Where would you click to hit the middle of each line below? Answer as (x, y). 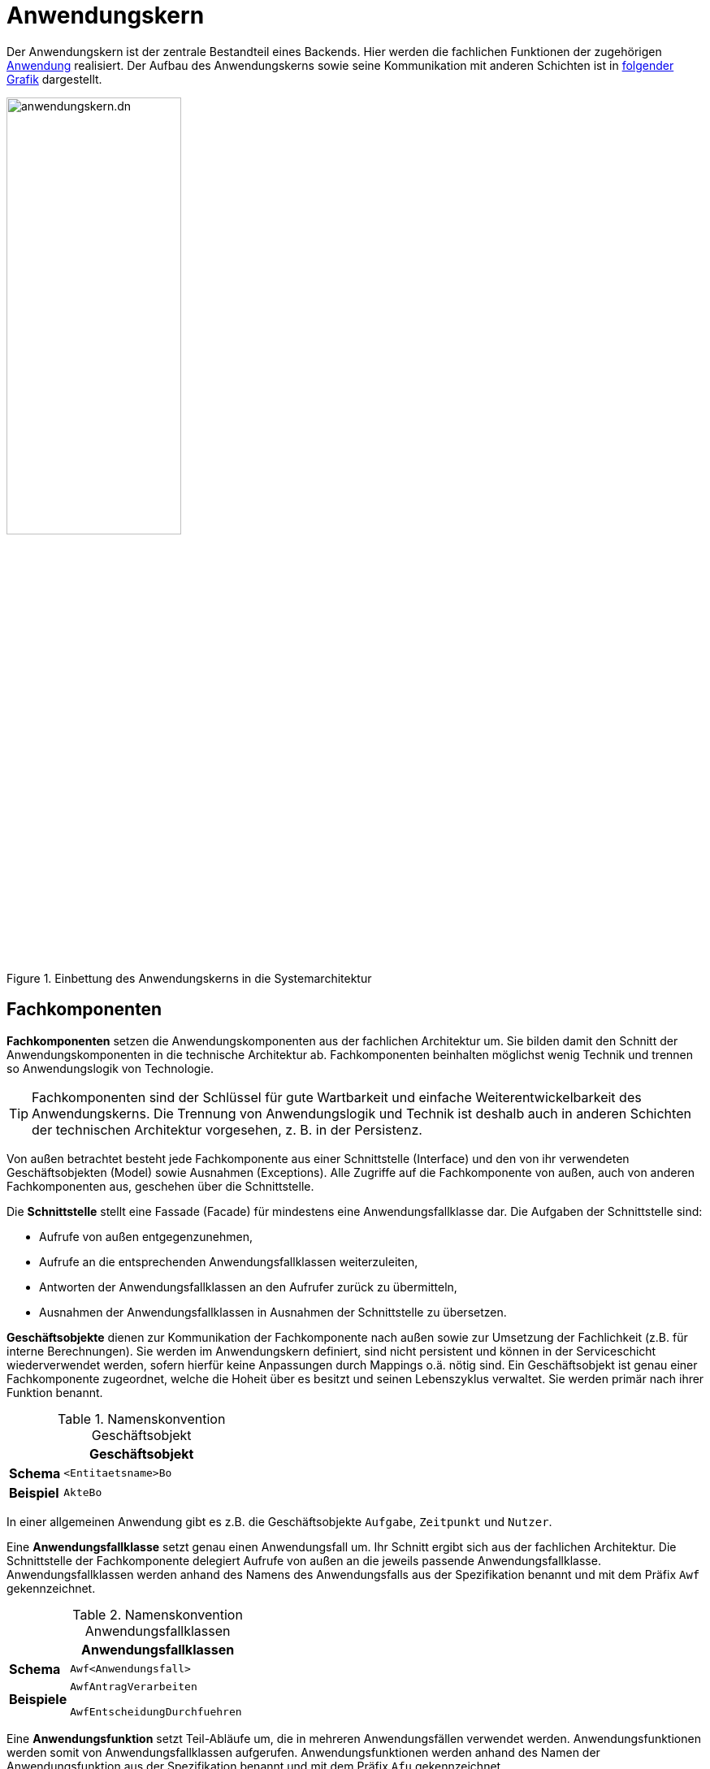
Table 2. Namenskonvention (158, 1614)
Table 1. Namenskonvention (142, 1419)
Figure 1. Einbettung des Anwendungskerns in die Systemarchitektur (189, 978)
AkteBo (83, 1493)
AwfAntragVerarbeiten (134, 1686)
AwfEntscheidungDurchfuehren (156, 1711)
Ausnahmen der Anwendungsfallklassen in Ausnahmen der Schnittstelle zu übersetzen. (273, 1312)
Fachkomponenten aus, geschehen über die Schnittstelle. (160, 1186)
